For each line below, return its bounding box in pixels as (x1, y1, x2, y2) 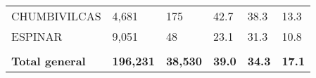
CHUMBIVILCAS (11, 8, 101, 24)
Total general (11, 53, 86, 69)
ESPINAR (11, 28, 63, 44)
